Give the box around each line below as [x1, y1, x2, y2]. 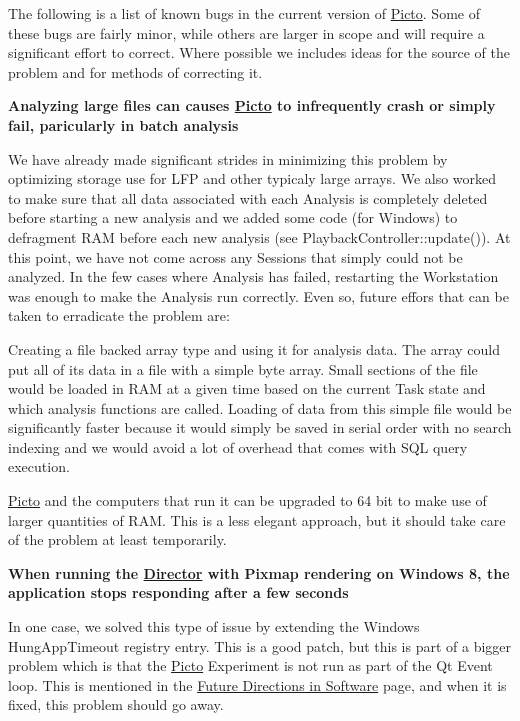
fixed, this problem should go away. [8, 694, 224, 715]
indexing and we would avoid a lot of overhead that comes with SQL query [8, 436, 468, 457]
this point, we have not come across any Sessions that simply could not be [8, 246, 463, 267]
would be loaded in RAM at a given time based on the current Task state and [8, 378, 486, 399]
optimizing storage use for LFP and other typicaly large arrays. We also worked [8, 168, 497, 189]
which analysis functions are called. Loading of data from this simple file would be [8, 397, 512, 418]
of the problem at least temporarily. [8, 529, 227, 550]
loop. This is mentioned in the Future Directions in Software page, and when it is [8, 674, 507, 695]
